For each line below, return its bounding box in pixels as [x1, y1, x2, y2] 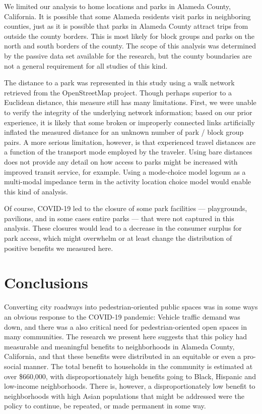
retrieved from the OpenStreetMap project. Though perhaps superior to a [4, 87, 232, 97]
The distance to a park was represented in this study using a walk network [4, 77, 235, 88]
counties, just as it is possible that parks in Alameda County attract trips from [4, 21, 248, 31]
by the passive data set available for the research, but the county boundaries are [4, 50, 252, 61]
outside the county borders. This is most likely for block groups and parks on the [4, 30, 254, 41]
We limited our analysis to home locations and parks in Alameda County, [4, 1, 231, 11]
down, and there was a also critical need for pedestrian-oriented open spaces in [4, 321, 247, 332]
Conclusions [4, 272, 88, 293]
